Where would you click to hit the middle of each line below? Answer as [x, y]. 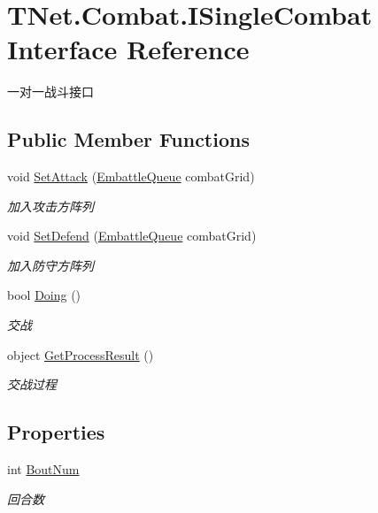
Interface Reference [128, 49]
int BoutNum [43, 469]
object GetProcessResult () [81, 354]
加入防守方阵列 [50, 265]
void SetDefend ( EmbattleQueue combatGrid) [132, 236]
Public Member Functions [128, 139]
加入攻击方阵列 [50, 206]
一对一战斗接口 [50, 92]
